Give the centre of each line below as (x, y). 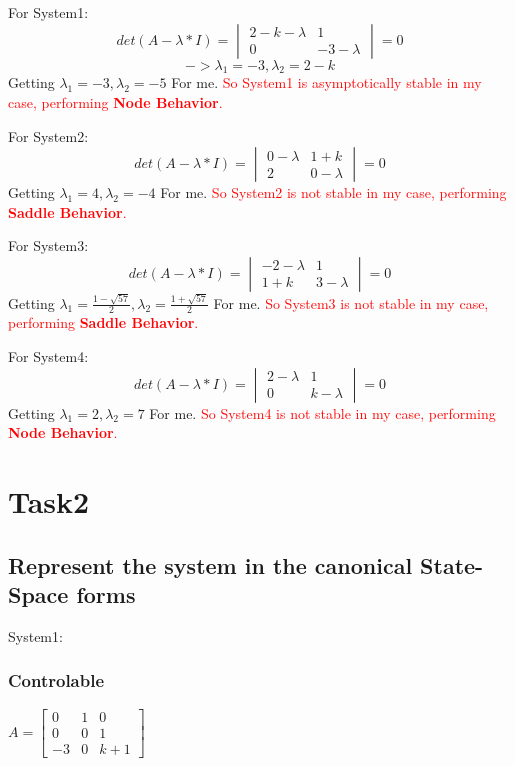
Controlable (56, 680)
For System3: (48, 245)
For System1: (48, 12)
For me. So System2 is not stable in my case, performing (333, 192)
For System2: (48, 135)
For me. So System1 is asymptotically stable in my (326, 82)
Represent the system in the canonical (210, 564)
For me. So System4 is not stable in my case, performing (322, 412)
